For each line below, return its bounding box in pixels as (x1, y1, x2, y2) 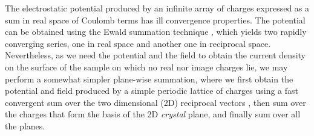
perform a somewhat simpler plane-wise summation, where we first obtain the (5, 72, 293, 85)
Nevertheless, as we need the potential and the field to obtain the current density (5, 49, 306, 61)
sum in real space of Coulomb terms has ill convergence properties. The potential (5, 13, 306, 26)
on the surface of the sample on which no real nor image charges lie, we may (5, 60, 288, 73)
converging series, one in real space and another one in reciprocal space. (5, 37, 271, 49)
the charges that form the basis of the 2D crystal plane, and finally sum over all (5, 108, 301, 120)
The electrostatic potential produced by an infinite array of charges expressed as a (5, 2, 310, 14)
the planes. (5, 119, 45, 132)
